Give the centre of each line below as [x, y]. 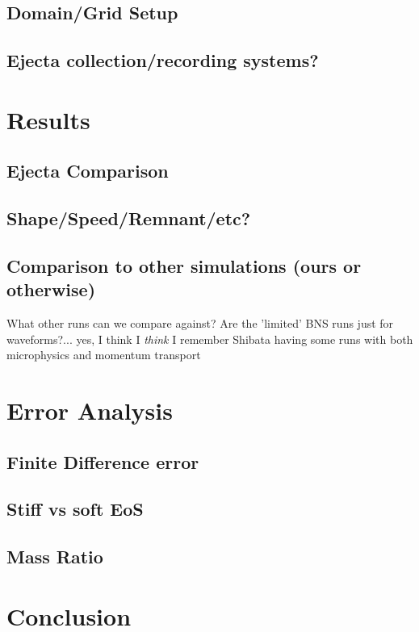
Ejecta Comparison [88, 171]
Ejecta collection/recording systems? [163, 60]
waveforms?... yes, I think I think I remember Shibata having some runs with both [210, 339]
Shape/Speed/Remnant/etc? [129, 218]
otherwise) [51, 289]
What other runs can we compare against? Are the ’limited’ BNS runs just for [200, 323]
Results [48, 119]
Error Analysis [90, 410]
